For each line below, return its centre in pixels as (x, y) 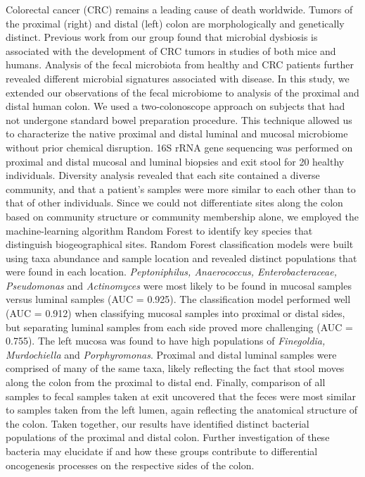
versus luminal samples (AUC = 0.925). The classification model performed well (178, 299)
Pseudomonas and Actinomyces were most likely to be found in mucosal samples (179, 285)
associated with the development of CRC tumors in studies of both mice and (171, 50)
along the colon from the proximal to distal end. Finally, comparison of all (166, 382)
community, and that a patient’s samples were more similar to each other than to (181, 188)
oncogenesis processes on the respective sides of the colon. (130, 465)
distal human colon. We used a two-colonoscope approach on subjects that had (175, 106)
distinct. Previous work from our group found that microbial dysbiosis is (162, 37)
